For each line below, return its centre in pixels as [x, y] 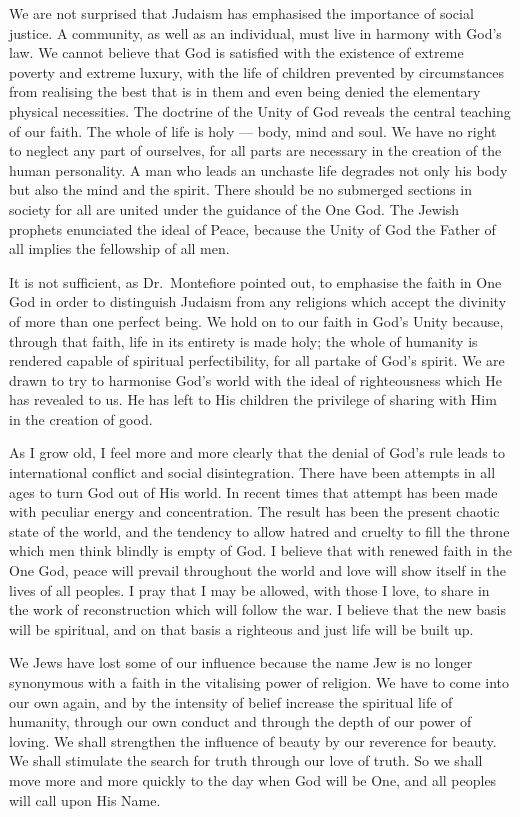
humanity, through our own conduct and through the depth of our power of [240, 721]
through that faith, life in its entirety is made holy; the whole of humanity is [243, 340]
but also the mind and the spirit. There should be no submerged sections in [240, 189]
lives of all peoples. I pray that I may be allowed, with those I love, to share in [249, 589]
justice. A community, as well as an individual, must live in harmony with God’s [255, 32]
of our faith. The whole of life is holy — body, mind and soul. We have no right [253, 130]
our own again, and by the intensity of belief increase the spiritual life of [231, 701]
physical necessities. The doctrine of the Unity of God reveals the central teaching [260, 110]
